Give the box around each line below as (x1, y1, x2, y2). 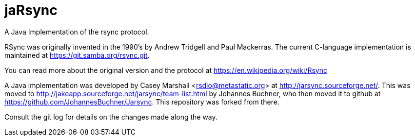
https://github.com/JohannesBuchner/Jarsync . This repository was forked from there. (4, 97, 279, 106)
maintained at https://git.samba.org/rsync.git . (4, 51, 150, 59)
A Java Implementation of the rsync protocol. (4, 27, 149, 36)
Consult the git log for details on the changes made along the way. (4, 112, 217, 121)
